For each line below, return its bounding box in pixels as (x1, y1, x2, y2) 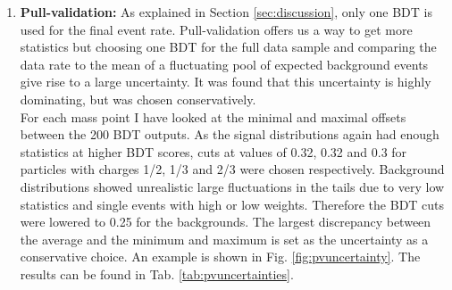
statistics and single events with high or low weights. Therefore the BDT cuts (20, 195, 445, 213)
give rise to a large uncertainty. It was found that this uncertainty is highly (20, 72, 431, 91)
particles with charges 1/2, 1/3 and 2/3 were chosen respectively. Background (20, 160, 445, 178)
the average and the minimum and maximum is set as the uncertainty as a (20, 229, 429, 248)
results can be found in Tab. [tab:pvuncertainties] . (20, 264, 294, 283)
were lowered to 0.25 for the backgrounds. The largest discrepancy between (20, 212, 431, 231)
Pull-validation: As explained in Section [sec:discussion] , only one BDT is (20, 3, 432, 21)
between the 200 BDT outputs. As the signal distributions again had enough (20, 125, 439, 144)
